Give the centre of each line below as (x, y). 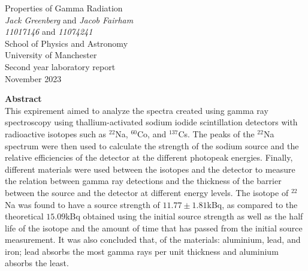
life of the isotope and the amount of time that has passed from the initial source (154, 228)
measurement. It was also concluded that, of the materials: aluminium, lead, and (153, 240)
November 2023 (33, 78)
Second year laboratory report (60, 66)
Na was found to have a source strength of (82, 204)
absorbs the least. (37, 263)
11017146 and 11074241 (49, 31)
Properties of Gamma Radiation (64, 8)
